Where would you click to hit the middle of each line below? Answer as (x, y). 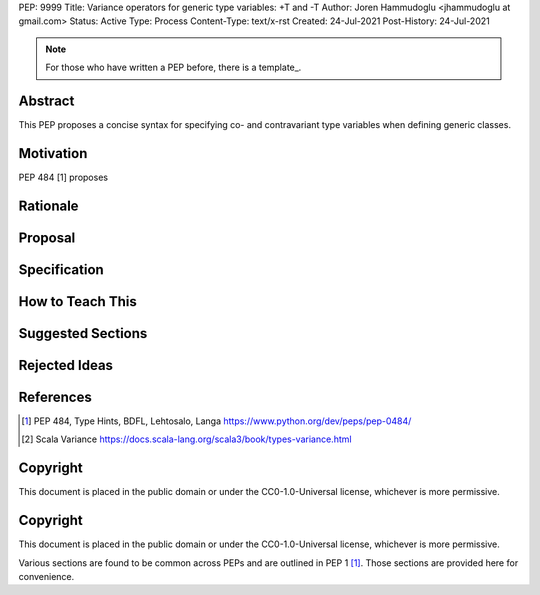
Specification (61, 269)
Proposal (47, 237)
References (55, 396)
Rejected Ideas (66, 365)
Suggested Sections (83, 333)
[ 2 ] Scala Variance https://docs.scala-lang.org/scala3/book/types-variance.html (186, 439)
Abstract (46, 100)
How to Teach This (77, 301)
